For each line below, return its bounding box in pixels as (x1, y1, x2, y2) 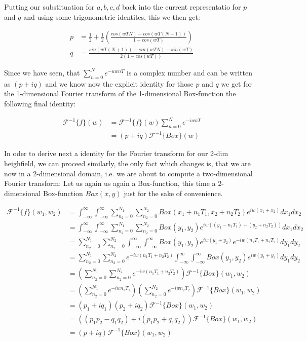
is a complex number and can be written (127, 67, 252, 78)
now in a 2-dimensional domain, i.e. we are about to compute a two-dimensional (4, 168, 253, 178)
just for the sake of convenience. (124, 187, 223, 198)
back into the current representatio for (122, 2, 241, 12)
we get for (221, 78, 252, 89)
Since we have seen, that (4, 67, 80, 78)
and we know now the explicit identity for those (45, 78, 194, 89)
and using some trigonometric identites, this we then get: (23, 11, 200, 22)
